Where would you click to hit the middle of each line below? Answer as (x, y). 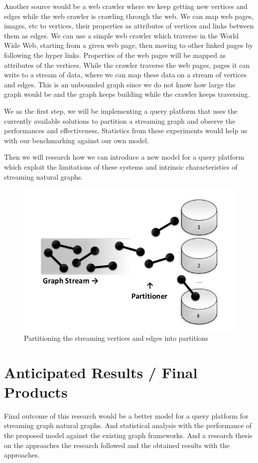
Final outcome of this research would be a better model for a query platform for (126, 415)
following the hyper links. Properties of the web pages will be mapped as (115, 55)
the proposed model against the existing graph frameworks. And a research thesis (128, 435)
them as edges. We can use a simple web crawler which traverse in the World (122, 35)
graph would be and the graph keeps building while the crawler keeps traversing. (127, 94)
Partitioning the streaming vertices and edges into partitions (116, 338)
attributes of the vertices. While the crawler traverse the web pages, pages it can (127, 65)
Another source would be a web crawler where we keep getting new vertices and (126, 6)
